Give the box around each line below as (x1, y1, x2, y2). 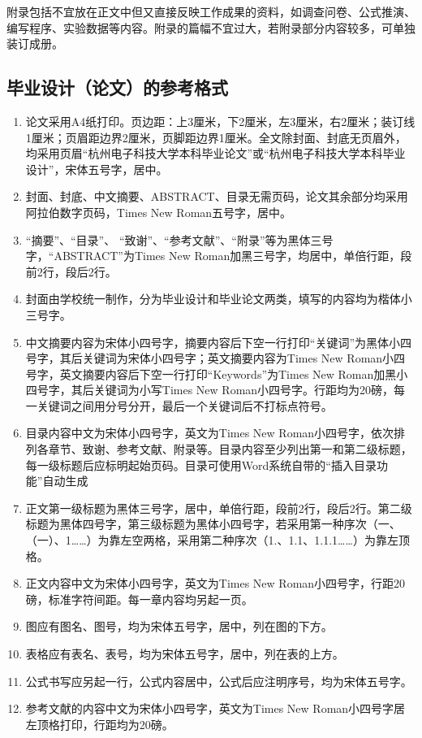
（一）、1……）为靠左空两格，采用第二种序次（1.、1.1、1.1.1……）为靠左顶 (25, 532, 410, 549)
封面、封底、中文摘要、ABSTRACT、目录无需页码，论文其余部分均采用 (25, 188, 408, 205)
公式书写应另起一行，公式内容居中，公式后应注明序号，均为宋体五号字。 (25, 672, 412, 689)
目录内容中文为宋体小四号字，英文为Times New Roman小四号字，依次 (25, 424, 394, 441)
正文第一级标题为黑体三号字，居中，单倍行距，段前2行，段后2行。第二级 (25, 499, 412, 516)
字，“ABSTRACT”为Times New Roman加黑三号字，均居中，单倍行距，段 (25, 247, 412, 264)
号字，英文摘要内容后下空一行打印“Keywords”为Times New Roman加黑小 (25, 365, 408, 382)
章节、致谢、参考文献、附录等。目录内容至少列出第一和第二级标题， (48, 441, 412, 458)
